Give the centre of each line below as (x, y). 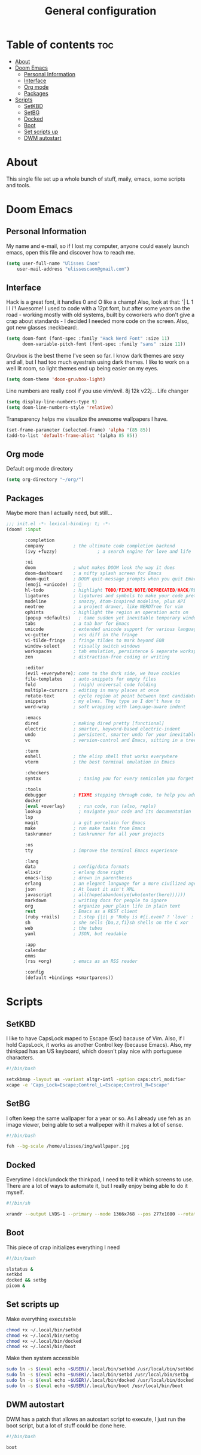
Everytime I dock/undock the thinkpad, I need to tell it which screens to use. (100, 1179)
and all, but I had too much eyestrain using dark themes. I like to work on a (98, 362)
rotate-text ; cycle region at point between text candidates (112, 696)
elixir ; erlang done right (74, 872)
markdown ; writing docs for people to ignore (96, 900)
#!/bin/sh (19, 1203)
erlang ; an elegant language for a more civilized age (111, 884)
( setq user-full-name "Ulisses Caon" (53, 263)
